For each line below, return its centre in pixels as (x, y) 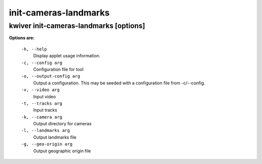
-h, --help (34, 49)
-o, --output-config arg (50, 76)
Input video (44, 97)
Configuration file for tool (58, 69)
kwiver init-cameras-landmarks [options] (77, 26)
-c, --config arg (42, 63)
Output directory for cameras (62, 124)
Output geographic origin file (62, 151)
